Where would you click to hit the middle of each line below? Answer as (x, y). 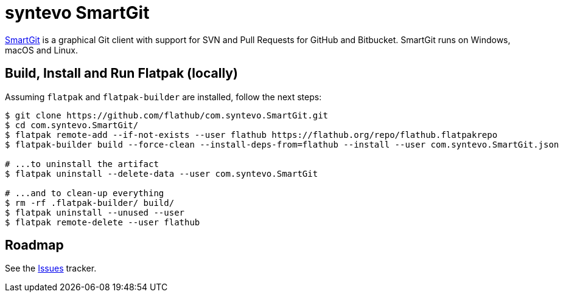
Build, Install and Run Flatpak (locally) (121, 73)
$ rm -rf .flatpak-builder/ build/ (90, 203)
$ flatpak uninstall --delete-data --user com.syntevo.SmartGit (162, 173)
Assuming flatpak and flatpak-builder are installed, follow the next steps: (163, 97)
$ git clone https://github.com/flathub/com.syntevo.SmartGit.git (167, 115)
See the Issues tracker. (51, 268)
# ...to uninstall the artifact (82, 164)
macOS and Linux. (41, 50)
